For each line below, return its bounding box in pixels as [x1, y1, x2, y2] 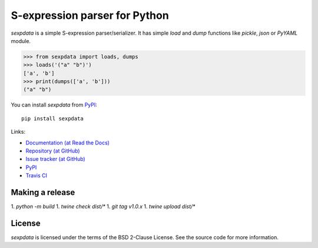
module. [11, 37, 31, 44]
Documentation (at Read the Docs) [25, 139, 110, 146]
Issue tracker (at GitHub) [25, 156, 85, 163]
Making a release [11, 187, 75, 197]
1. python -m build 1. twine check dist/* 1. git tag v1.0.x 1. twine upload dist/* [11, 203, 196, 210]
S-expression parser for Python [11, 9, 169, 22]
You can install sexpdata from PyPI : [11, 101, 97, 108]
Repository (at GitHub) [25, 147, 80, 154]
